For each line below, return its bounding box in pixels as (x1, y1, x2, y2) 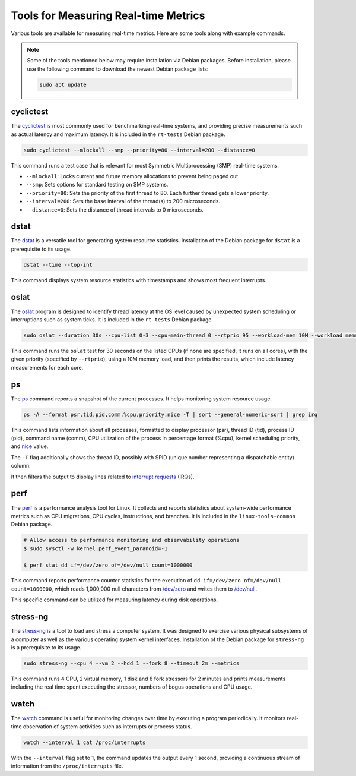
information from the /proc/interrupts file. (11, 762, 123, 769)
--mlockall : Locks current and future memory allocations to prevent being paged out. (26, 172, 240, 179)
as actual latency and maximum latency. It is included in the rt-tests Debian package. (11, 131, 225, 138)
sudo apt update (39, 81, 87, 88)
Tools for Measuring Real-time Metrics (11, 9, 205, 22)
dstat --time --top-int (23, 261, 93, 268)
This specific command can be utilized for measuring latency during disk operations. (11, 596, 218, 603)
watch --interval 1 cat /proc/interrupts (23, 739, 146, 746)
